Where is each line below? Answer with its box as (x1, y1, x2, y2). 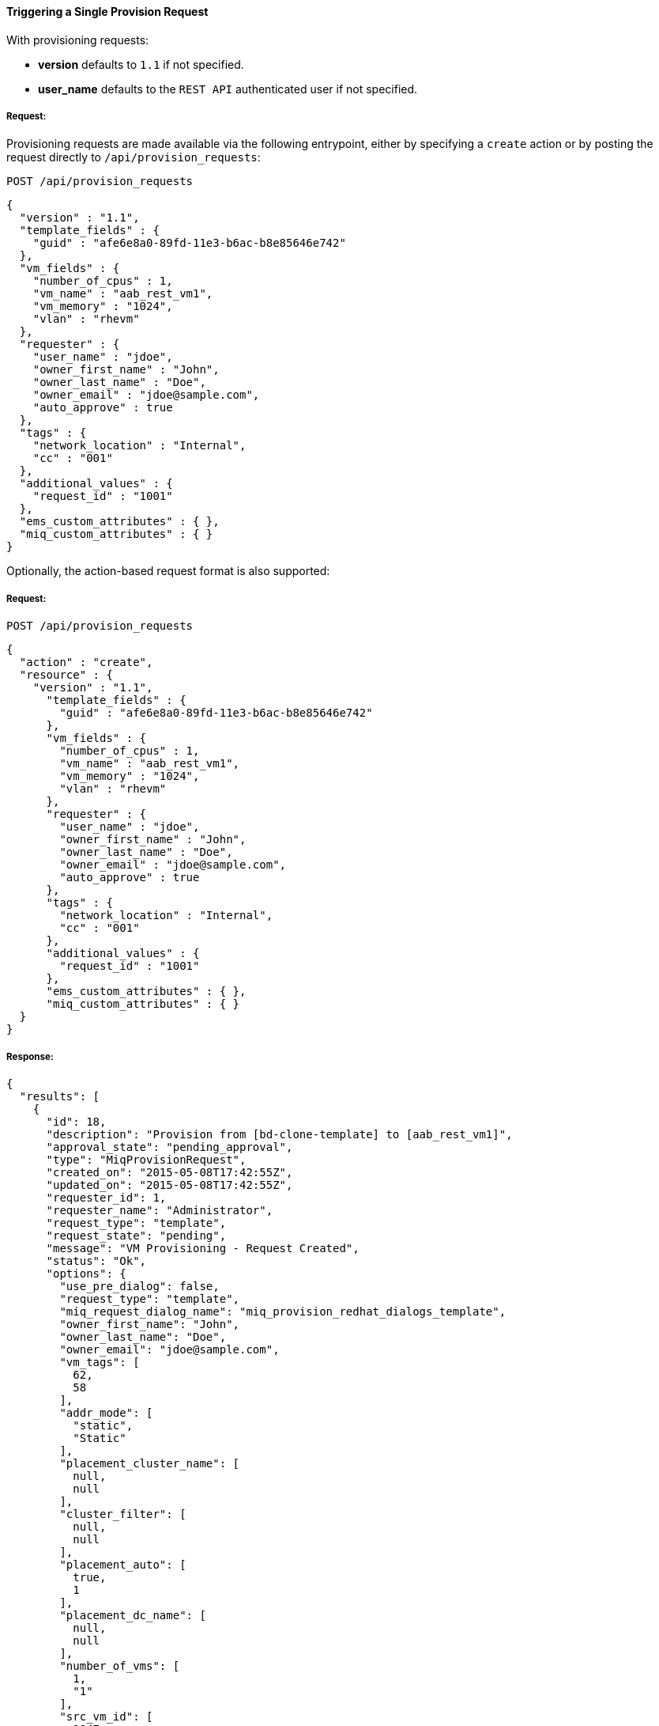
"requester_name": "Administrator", (46, 1203, 273, 1217)
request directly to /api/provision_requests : (6, 150, 261, 165)
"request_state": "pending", (46, 1228, 227, 1242)
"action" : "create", (19, 656, 153, 669)
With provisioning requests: (6, 32, 149, 47)
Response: (6, 1050, 54, 1062)
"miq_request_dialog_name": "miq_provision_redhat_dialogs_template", (59, 1304, 506, 1318)
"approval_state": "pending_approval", (46, 1140, 293, 1153)
